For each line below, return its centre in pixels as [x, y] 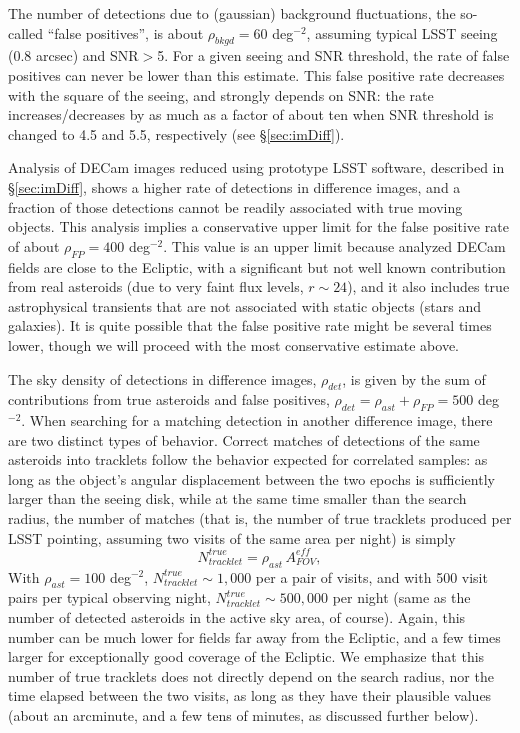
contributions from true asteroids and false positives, [169, 399]
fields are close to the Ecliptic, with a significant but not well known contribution [257, 266]
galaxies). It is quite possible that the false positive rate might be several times [250, 325]
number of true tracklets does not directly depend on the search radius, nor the [251, 675]
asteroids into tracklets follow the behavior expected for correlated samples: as [248, 459]
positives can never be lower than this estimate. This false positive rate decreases [256, 74]
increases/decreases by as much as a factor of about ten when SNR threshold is [251, 114]
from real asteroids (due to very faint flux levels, [156, 286]
